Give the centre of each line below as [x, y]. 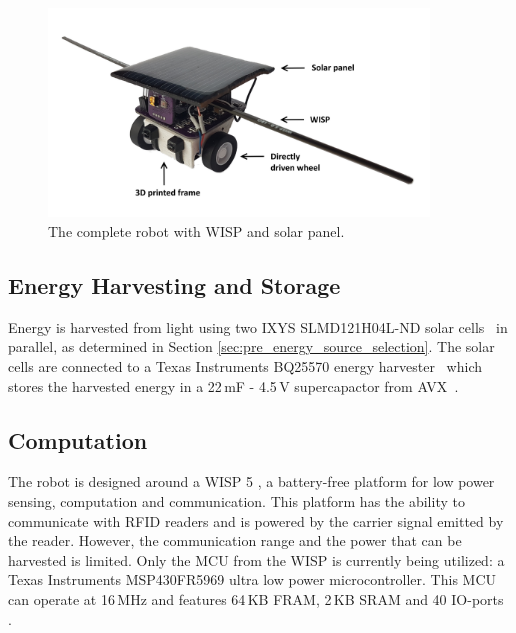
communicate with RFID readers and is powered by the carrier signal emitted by [256, 520]
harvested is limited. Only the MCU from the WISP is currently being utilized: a [256, 559]
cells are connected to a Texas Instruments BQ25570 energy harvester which [245, 366]
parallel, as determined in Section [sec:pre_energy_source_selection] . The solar [251, 346]
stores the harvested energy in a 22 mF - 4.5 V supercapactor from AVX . [233, 385]
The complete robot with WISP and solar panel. [196, 231]
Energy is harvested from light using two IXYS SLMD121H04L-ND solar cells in [258, 326]
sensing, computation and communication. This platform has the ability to [236, 500]
